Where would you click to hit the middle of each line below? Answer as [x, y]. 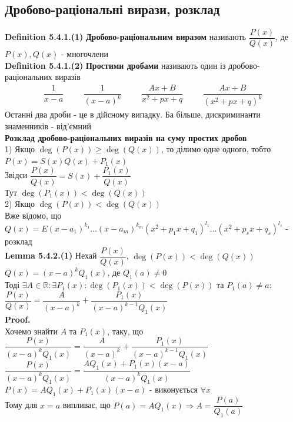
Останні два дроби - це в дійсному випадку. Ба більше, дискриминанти [133, 114]
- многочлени [84, 54]
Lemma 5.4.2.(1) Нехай [51, 255]
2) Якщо [20, 204]
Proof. [18, 319]
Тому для [21, 405]
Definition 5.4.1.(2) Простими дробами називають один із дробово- [132, 65]
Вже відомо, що [33, 215]
